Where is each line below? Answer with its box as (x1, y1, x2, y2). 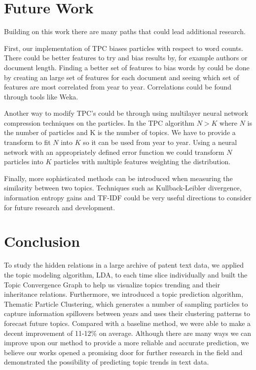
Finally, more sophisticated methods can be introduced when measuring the (4, 173, 233, 183)
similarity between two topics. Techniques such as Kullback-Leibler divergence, (4, 183, 242, 193)
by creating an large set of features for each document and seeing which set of (4, 72, 239, 82)
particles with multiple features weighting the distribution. (54, 156, 231, 167)
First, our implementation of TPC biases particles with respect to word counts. (4, 43, 243, 53)
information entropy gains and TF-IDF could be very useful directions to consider (4, 192, 252, 203)
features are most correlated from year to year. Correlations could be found (4, 82, 232, 92)
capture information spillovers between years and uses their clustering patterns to (4, 308, 250, 319)
